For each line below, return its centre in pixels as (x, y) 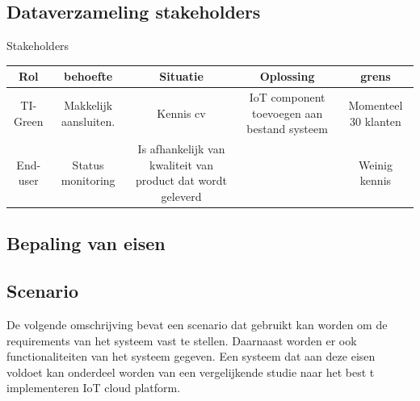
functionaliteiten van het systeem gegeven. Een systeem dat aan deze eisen (191, 356)
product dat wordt (181, 180)
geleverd (181, 196)
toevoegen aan (288, 113)
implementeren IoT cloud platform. (94, 388)
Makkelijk (88, 104)
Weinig (375, 164)
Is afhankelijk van (181, 149)
